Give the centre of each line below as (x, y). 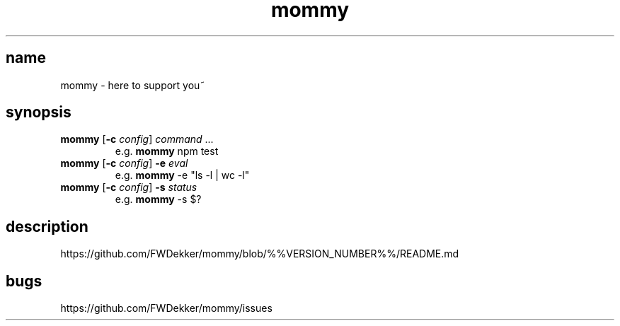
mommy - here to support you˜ (133, 85)
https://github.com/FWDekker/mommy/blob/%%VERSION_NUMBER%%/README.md (260, 254)
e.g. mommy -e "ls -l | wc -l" (182, 175)
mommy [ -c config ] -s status (129, 187)
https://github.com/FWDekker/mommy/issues (166, 308)
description (47, 226)
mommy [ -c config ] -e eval (124, 163)
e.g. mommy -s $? (158, 199)
